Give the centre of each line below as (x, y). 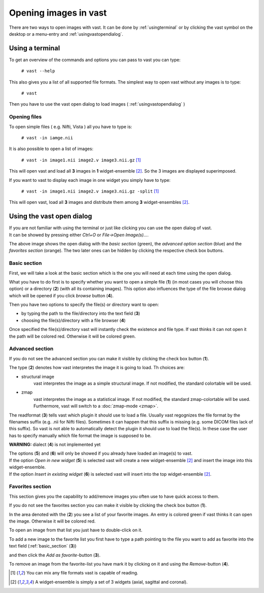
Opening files (25, 117)
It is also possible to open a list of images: (51, 149)
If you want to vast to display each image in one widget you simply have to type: (90, 180)
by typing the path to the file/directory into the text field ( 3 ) (81, 313)
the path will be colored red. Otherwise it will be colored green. (72, 336)
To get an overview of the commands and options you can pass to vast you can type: (95, 60)
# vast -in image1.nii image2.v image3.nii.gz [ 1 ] (81, 160)
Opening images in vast (58, 13)
